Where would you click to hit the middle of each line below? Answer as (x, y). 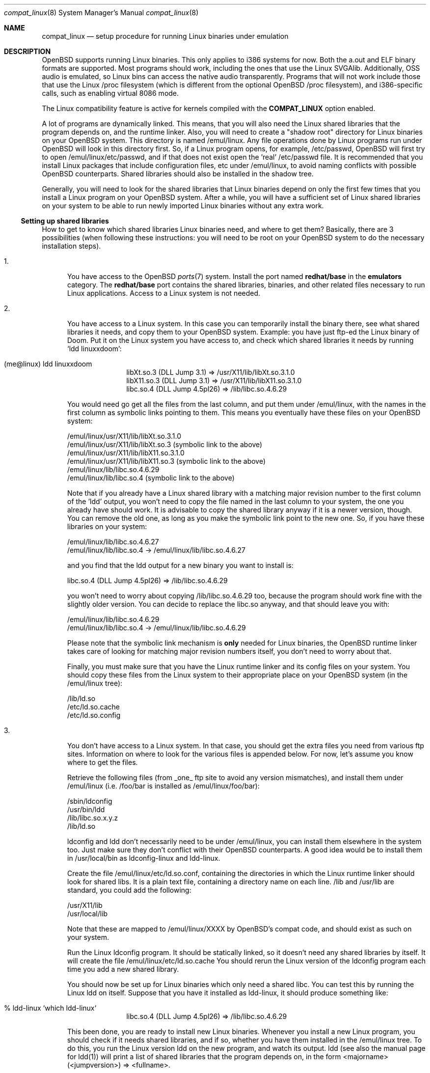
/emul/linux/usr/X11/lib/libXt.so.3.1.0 (124, 436)
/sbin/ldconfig (90, 801)
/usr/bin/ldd (86, 809)
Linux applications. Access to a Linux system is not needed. (164, 293)
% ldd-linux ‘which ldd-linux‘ (50, 1008)
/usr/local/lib (88, 914)
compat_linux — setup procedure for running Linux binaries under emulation (165, 36)
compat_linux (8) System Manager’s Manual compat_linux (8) (101, 13)
